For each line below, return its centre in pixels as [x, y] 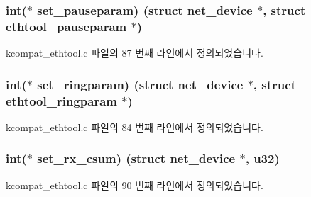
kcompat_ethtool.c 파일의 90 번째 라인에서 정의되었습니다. [135, 185]
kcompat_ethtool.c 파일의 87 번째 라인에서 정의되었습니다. [135, 53]
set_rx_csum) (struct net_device [136, 158]
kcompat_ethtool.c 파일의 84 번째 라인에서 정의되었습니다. [135, 126]
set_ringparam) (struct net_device [140, 84]
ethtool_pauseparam [66, 26]
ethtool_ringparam [61, 100]
